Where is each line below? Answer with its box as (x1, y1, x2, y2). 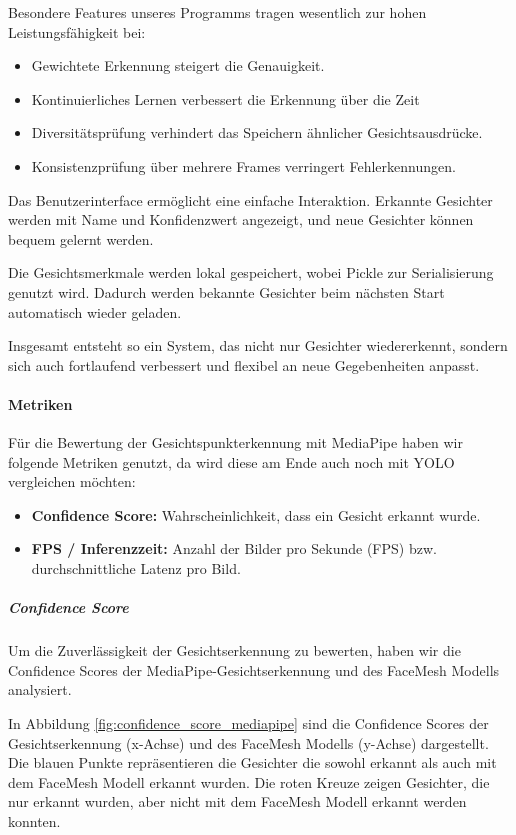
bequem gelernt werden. (8, 228, 154, 249)
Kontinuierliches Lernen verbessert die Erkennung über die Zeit (31, 88, 420, 109)
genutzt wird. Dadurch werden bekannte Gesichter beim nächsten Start (8, 281, 445, 302)
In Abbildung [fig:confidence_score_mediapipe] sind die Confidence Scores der (8, 713, 489, 734)
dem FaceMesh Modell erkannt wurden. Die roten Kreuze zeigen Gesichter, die (8, 771, 490, 792)
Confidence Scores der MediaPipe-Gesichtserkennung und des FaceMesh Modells (8, 659, 500, 680)
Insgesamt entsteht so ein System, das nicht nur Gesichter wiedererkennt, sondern (8, 335, 508, 356)
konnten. (8, 810, 61, 831)
